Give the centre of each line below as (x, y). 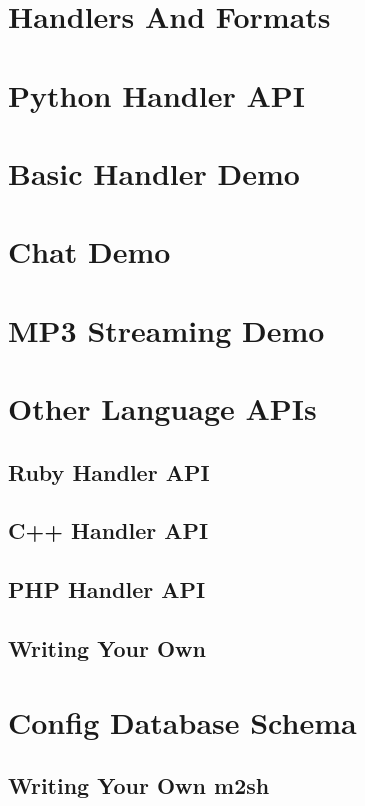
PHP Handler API (107, 589)
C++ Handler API (108, 530)
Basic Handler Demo (154, 172)
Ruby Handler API (109, 471)
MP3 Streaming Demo (166, 329)
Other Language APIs (162, 408)
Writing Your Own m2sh (139, 785)
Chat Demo (89, 251)
